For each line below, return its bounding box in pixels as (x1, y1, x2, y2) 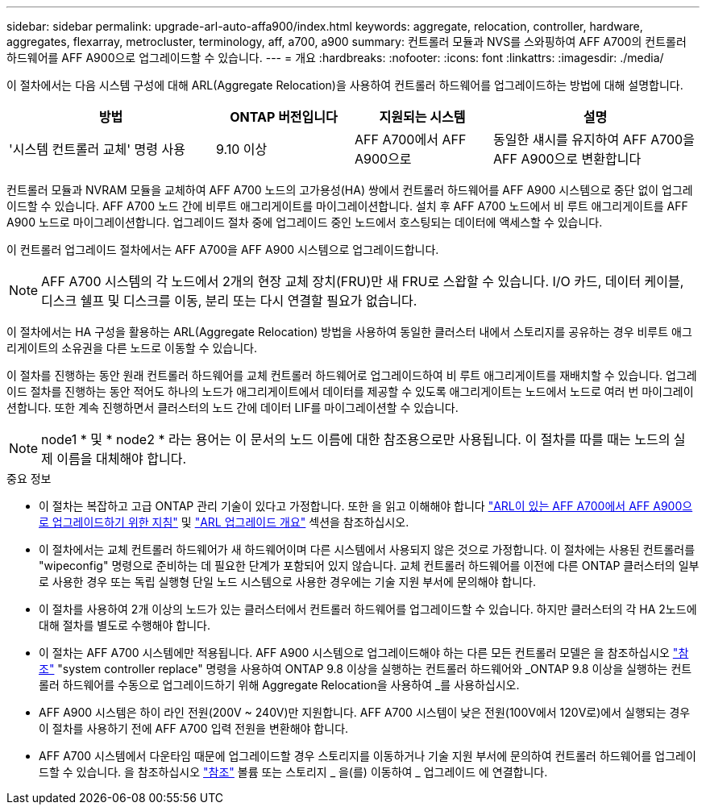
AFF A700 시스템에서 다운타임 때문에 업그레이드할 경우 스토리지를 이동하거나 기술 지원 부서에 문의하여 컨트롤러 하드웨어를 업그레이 (39, 749, 696, 763)
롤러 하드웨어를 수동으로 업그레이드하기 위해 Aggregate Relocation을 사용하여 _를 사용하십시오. (39, 678, 520, 692)
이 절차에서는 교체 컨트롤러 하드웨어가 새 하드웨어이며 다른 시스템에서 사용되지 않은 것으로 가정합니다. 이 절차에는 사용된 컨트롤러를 (39, 543, 696, 556)
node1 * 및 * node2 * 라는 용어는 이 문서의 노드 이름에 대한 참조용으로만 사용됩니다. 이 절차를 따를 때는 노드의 (41, 431, 671, 447)
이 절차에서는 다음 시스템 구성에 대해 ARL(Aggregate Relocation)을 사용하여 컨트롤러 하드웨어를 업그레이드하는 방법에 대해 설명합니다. (6, 78, 683, 92)
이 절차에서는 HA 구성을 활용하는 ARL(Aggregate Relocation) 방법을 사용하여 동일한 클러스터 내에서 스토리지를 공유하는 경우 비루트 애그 (6, 325, 692, 339)
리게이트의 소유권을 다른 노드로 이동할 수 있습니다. (6, 341, 258, 355)
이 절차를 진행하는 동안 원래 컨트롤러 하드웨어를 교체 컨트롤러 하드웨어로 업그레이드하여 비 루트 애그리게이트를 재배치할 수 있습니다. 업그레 (6, 368, 697, 382)
